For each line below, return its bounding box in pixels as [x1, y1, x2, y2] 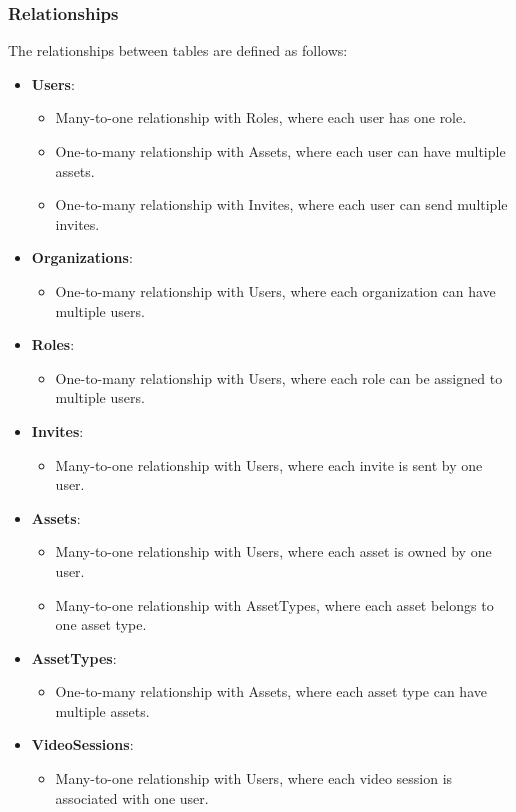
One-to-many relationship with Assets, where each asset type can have [55, 681, 487, 702]
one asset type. [55, 614, 147, 635]
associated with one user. [55, 787, 209, 808]
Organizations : [31, 247, 133, 268]
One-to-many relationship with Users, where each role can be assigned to [55, 367, 503, 388]
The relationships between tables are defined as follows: [8, 40, 348, 61]
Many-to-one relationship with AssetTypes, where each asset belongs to [55, 594, 494, 615]
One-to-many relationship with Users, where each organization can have [55, 280, 496, 301]
